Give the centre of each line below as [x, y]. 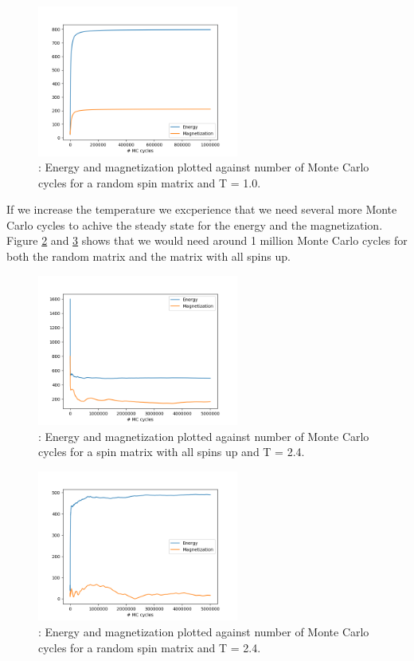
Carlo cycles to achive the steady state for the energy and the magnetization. [195, 224]
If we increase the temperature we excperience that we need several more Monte [202, 209]
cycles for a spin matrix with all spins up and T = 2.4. [172, 452]
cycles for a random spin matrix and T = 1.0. [150, 182]
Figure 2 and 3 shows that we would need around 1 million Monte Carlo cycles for [207, 240]
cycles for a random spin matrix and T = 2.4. [150, 647]
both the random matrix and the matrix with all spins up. [148, 256]
